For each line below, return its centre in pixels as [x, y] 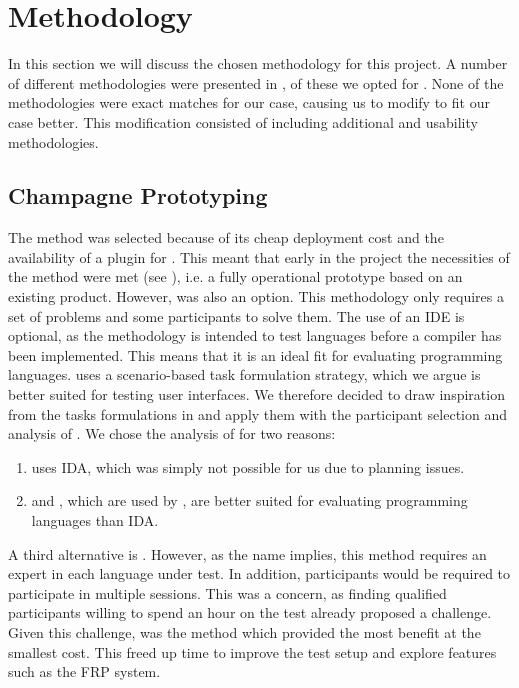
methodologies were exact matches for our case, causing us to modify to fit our [249, 102]
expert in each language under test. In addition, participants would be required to [259, 573]
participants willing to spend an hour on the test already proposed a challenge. [250, 612]
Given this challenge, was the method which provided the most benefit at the [244, 631]
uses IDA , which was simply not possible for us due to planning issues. [248, 466]
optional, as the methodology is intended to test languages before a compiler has [255, 335]
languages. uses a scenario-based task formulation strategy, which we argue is [244, 374]
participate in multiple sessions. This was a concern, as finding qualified [227, 592]
